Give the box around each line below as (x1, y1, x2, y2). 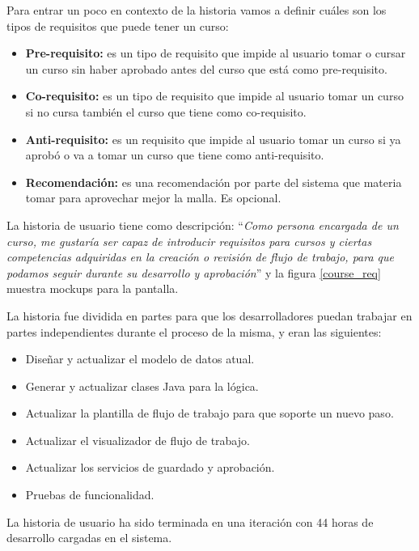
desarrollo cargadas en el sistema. (6, 529, 172, 546)
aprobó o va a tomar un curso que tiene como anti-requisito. (25, 146, 324, 163)
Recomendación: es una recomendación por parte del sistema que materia (25, 173, 402, 190)
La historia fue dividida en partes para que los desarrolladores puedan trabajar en (6, 307, 413, 324)
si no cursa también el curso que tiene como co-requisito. (25, 103, 307, 120)
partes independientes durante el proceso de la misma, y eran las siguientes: (6, 323, 382, 340)
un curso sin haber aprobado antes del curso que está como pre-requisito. (25, 60, 387, 77)
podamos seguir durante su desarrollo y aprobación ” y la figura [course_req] (6, 264, 381, 281)
